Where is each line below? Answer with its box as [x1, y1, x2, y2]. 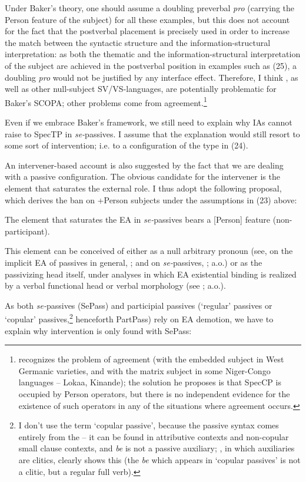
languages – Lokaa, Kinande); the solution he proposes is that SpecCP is [18, 376, 281, 388]
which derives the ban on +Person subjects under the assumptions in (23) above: [5, 193, 297, 206]
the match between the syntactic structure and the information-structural [5, 36, 271, 48]
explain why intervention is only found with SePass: [5, 324, 192, 336]
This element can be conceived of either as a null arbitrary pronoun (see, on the [5, 245, 293, 257]
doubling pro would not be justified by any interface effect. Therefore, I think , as [5, 71, 298, 83]
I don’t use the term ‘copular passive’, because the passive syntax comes [18, 419, 279, 431]
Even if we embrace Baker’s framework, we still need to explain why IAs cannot [5, 116, 292, 128]
